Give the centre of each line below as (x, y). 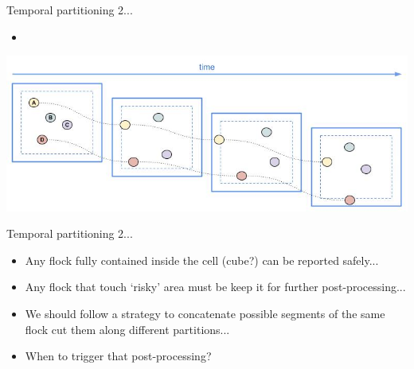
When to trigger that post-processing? (118, 356)
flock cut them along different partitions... (127, 329)
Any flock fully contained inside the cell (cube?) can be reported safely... (202, 260)
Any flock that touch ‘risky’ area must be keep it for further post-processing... (215, 287)
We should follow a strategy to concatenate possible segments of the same (205, 314)
